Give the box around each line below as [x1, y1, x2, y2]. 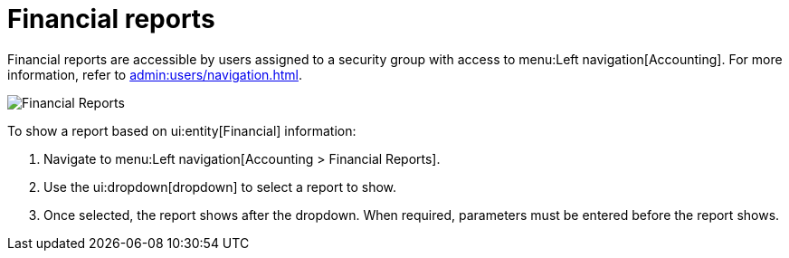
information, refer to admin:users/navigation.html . [7, 66, 302, 82]
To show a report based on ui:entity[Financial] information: [7, 122, 356, 139]
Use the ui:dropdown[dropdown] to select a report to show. [43, 178, 397, 195]
